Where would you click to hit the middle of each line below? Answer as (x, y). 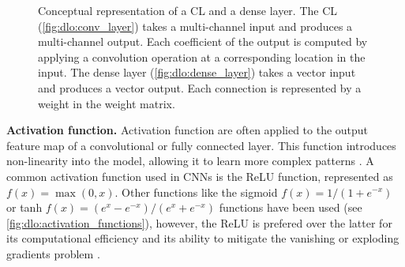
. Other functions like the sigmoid (196, 192)
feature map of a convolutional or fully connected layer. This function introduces (201, 145)
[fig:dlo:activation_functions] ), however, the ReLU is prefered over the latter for (199, 222)
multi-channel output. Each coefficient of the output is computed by (203, 41)
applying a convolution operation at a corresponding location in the (202, 56)
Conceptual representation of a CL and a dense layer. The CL (188, 10)
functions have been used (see (291, 207)
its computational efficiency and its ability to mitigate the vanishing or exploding (203, 238)
